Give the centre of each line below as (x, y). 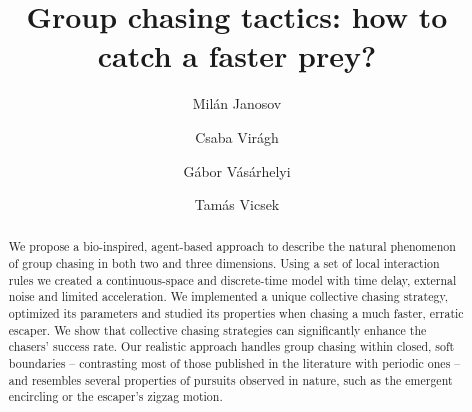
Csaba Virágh (237, 136)
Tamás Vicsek (237, 204)
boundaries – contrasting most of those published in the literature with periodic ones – (234, 363)
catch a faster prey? (237, 55)
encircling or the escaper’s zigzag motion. (115, 396)
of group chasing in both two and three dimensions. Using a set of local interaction (224, 263)
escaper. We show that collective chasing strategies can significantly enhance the (217, 329)
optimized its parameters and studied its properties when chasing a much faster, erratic (236, 313)
